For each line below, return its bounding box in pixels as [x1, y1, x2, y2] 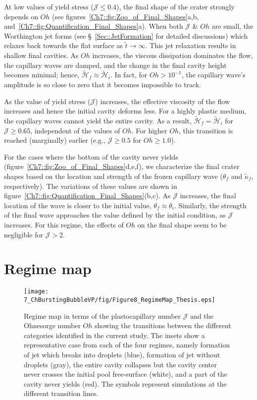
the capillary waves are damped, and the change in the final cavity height [4, 59, 227, 70]
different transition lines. [24, 388, 99, 399]
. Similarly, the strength [174, 200, 247, 210]
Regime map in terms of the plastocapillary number [24, 310, 181, 321]
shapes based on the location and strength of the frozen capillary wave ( [4, 171, 223, 181]
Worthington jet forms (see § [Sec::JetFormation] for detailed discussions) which [4, 30, 248, 41]
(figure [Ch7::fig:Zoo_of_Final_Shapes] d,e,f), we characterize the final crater [4, 161, 240, 171]
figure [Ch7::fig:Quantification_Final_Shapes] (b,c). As [4, 190, 171, 201]
